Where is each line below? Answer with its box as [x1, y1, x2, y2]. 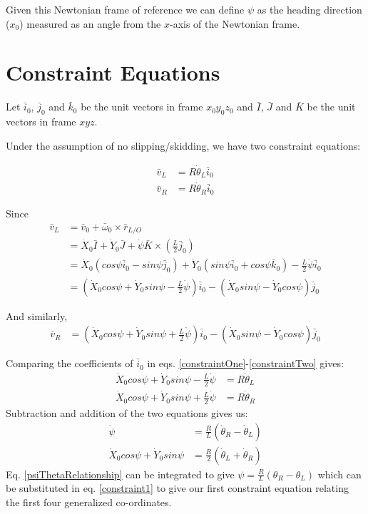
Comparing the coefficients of [6, 356, 133, 371]
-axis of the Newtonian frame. [170, 16, 300, 31]
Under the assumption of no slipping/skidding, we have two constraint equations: [6, 138, 361, 153]
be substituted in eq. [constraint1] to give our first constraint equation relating [6, 480, 349, 495]
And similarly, [6, 308, 68, 323]
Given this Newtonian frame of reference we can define [6, 2, 245, 16]
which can [317, 466, 362, 481]
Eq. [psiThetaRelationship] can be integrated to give [6, 466, 235, 481]
